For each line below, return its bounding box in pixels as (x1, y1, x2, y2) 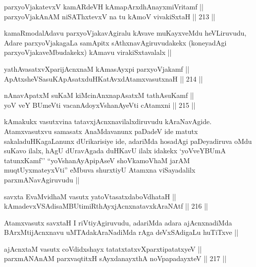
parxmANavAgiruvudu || (4, 174, 80, 184)
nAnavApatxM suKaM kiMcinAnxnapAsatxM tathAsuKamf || (4, 90, 194, 100)
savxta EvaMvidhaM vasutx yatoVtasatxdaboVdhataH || (4, 191, 176, 201)
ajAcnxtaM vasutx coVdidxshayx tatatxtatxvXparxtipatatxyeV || (4, 243, 202, 254)
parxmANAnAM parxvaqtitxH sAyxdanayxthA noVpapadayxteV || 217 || (4, 253, 227, 264)
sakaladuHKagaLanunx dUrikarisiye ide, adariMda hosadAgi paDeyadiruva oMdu (4, 135, 252, 146)
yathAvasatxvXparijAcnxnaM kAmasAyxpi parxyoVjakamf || (4, 63, 190, 74)
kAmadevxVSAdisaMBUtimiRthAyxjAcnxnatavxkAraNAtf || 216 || (4, 201, 208, 211)
